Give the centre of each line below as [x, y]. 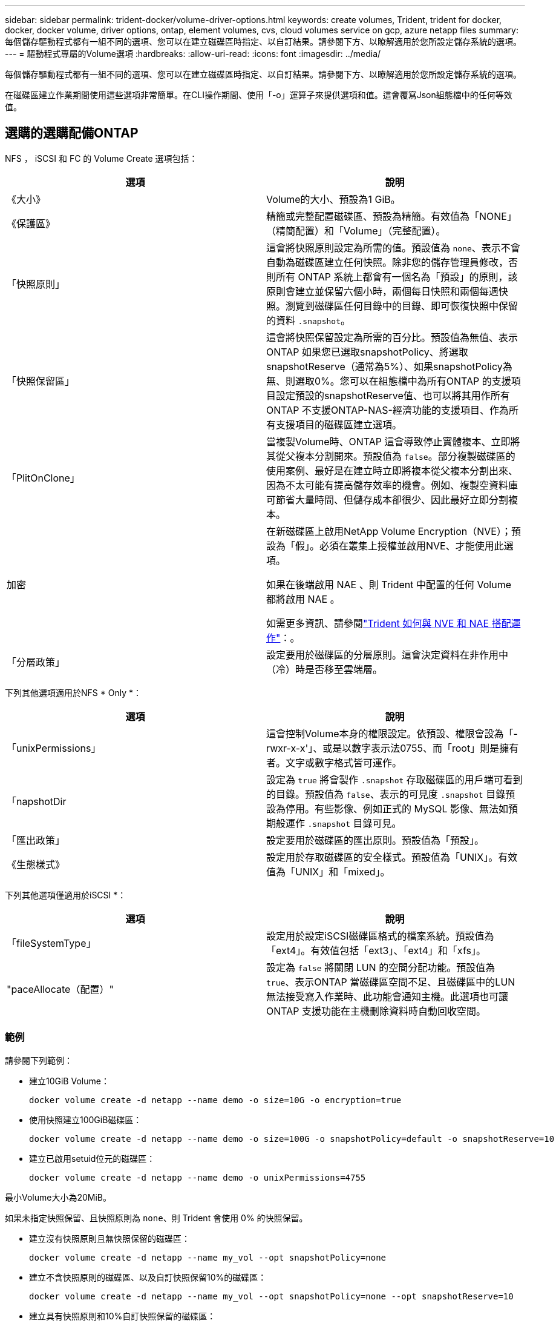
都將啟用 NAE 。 [303, 599]
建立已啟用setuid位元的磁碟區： [92, 1158]
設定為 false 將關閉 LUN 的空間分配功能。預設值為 [381, 967]
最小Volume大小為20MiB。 [58, 1197]
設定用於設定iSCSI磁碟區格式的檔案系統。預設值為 [380, 936]
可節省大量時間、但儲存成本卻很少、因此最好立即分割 [387, 499]
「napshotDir [37, 801]
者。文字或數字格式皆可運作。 [334, 762]
